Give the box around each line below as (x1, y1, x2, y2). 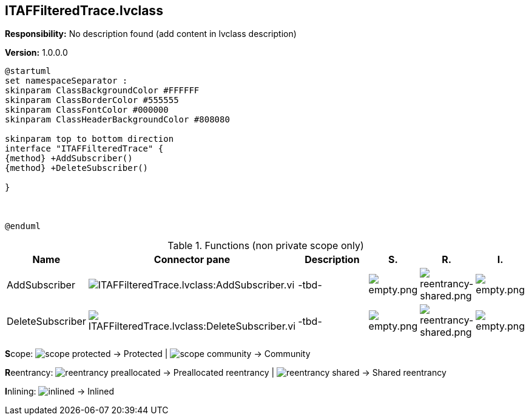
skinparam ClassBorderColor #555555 (5, 95, 179, 105)
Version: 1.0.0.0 (5, 47, 68, 58)
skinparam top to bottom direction (5, 134, 174, 144)
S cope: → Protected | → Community (5, 348, 311, 359)
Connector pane (153, 253, 231, 266)
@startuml (5, 66, 51, 76)
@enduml (5, 221, 41, 232)
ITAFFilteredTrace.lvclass (5, 3, 163, 18)
